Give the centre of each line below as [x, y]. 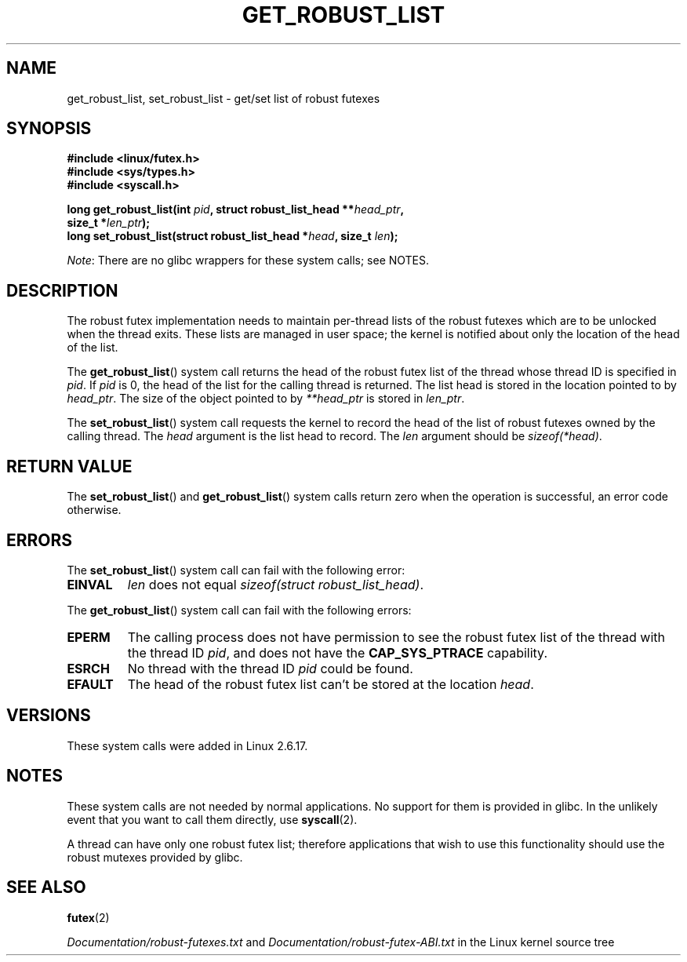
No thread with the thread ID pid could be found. [270, 668]
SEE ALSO [46, 887]
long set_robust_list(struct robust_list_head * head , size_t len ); [233, 236]
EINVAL [90, 584]
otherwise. [94, 510]
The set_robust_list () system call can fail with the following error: [236, 570]
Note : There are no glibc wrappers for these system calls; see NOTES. [248, 261]
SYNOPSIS [49, 129]
